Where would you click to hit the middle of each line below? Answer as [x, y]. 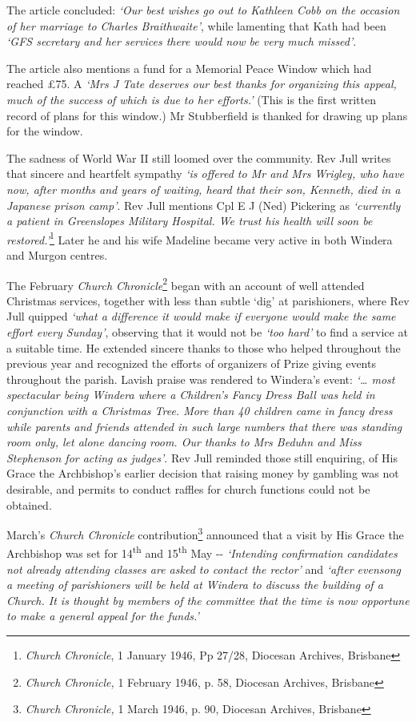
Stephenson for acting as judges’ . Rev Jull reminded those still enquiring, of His [202, 457]
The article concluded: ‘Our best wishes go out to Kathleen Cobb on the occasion [203, 10]
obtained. [29, 504]
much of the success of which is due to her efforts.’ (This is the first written [191, 99]
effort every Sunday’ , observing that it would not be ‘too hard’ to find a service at [207, 332]
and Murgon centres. [57, 254]
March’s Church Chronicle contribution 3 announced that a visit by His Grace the [205, 533]
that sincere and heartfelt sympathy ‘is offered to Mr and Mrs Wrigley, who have [206, 173]
